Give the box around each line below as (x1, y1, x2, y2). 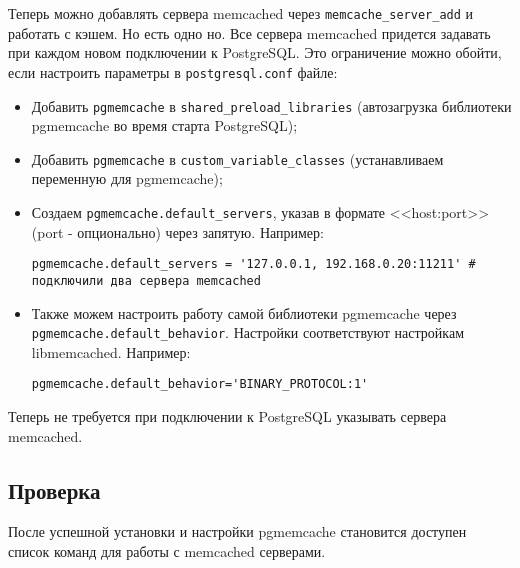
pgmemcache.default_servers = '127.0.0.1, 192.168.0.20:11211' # (31, 257, 476, 272)
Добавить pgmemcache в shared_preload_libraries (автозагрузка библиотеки (31, 95, 512, 116)
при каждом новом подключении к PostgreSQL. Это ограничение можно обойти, (8, 42, 502, 63)
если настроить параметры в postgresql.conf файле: (8, 61, 338, 82)
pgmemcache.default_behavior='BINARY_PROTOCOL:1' (31, 377, 369, 392)
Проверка (8, 474, 101, 505)
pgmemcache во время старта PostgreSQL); (31, 115, 298, 136)
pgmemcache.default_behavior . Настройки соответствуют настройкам (31, 322, 464, 343)
